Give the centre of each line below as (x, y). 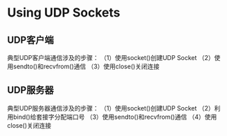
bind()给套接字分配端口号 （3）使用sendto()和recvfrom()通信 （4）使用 (115, 117)
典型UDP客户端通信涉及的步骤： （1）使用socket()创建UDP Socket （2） (111, 58)
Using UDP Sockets (64, 13)
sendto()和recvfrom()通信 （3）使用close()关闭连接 (86, 66)
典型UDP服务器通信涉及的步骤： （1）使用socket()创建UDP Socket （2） (111, 108)
